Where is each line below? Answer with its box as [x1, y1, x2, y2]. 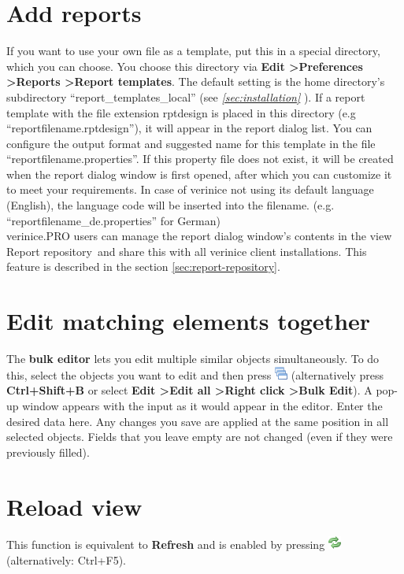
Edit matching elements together [6, 305, 371, 337]
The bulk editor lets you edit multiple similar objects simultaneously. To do [6, 350, 380, 367]
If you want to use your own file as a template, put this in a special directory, [6, 43, 380, 59]
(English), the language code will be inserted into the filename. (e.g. [6, 197, 335, 213]
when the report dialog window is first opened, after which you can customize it [6, 165, 392, 182]
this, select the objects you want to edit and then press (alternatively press [6, 366, 384, 383]
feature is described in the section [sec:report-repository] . [6, 258, 280, 275]
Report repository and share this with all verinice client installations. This [6, 243, 367, 259]
